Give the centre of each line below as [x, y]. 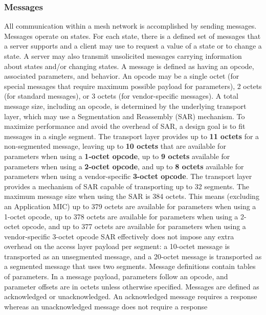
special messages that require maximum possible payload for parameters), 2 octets [133, 86]
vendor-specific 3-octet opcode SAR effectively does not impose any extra [119, 236]
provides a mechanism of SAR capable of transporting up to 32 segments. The [127, 186]
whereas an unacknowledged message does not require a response [106, 306]
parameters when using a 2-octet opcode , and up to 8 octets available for [124, 166]
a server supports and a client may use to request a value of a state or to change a [133, 46]
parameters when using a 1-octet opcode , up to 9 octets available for [117, 156]
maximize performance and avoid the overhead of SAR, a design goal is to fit [125, 126]
